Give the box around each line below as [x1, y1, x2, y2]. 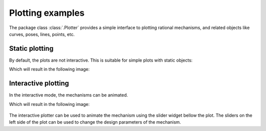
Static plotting [9, 44, 54, 53]
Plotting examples [9, 7, 85, 18]
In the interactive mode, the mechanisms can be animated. [9, 92, 128, 98]
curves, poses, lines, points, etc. [9, 31, 75, 37]
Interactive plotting [9, 79, 69, 88]
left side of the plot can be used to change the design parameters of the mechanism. [9, 119, 181, 125]
